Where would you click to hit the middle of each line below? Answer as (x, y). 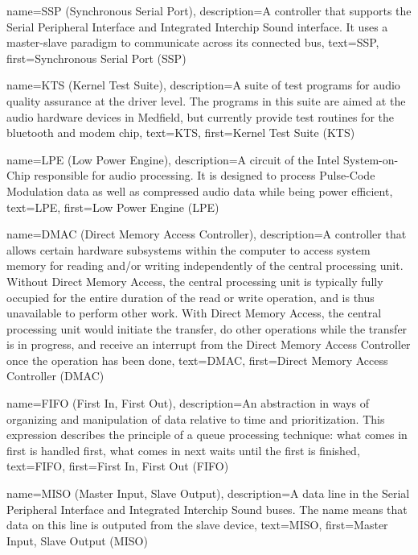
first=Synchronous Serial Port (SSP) (96, 58)
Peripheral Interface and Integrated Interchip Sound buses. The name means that (207, 509)
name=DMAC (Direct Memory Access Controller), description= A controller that (207, 234)
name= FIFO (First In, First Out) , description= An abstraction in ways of (188, 403)
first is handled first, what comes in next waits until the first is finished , (183, 450)
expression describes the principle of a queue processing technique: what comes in (207, 435)
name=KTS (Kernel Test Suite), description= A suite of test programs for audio (203, 85)
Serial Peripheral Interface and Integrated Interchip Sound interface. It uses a (197, 26)
